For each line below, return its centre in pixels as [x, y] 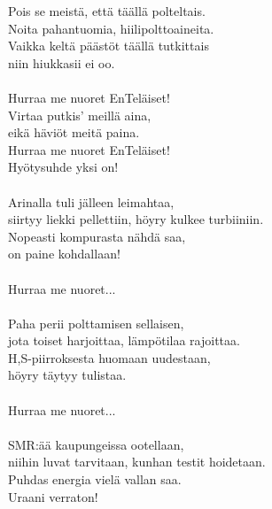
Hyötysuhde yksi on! [63, 167]
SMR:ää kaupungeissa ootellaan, [96, 444]
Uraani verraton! [53, 496]
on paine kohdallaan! [64, 254]
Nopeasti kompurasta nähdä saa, [97, 236]
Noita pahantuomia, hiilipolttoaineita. [111, 28]
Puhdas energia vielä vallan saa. [95, 479]
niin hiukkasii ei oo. [62, 62]
